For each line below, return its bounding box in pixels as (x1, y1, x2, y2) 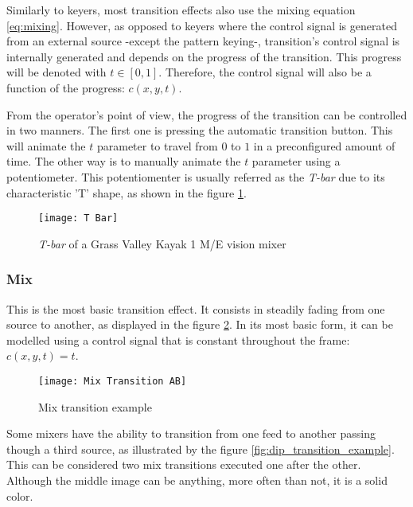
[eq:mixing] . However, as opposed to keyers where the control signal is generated (6, 17, 397, 33)
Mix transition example (38, 398, 152, 415)
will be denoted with (6, 64, 107, 80)
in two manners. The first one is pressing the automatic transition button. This (6, 122, 393, 138)
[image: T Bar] (38, 213, 119, 224)
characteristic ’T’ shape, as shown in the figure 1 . (6, 184, 247, 201)
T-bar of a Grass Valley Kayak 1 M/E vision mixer (38, 235, 286, 252)
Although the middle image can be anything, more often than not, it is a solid (6, 472, 388, 488)
